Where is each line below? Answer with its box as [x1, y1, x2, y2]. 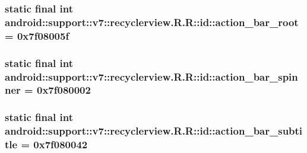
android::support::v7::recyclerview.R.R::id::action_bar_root [5, 14, 299, 29]
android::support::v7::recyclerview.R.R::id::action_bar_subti [5, 123, 303, 138]
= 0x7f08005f [5, 28, 69, 43]
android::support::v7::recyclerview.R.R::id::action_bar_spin [5, 69, 298, 84]
